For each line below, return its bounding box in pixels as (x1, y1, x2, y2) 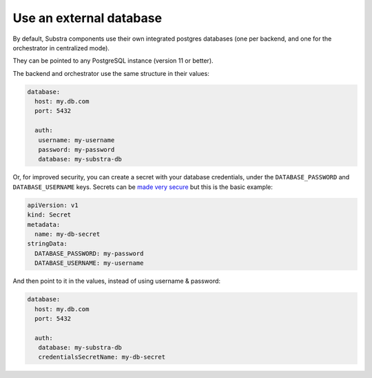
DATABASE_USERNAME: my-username (34, 259, 144, 267)
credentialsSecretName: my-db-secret (38, 353, 165, 361)
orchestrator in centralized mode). (12, 43, 110, 52)
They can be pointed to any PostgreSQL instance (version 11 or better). (12, 57, 214, 65)
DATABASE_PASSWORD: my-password (34, 249, 144, 257)
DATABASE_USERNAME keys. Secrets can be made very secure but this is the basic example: (12, 183, 273, 191)
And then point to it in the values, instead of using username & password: (12, 277, 220, 286)
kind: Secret (27, 211, 72, 219)
